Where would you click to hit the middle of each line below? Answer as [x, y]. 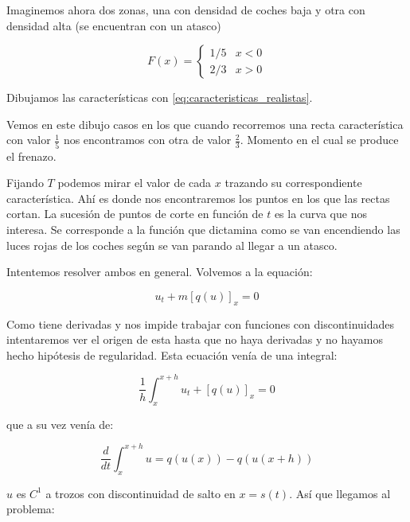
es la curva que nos [320, 214]
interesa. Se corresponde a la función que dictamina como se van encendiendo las [203, 230]
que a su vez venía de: [60, 424]
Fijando [25, 183]
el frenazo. [31, 156]
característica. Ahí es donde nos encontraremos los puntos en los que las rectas [198, 198]
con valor [29, 140]
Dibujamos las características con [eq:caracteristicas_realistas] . [160, 97]
